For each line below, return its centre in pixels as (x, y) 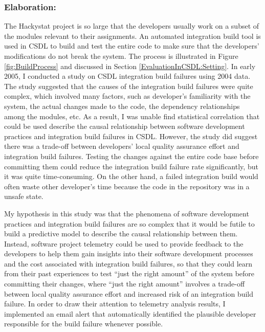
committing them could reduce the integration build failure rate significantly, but (131, 166)
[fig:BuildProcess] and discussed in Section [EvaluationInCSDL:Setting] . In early (130, 66)
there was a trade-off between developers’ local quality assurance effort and (122, 146)
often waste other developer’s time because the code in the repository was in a (127, 186)
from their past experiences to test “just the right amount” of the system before (129, 273)
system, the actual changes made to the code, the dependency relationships (122, 106)
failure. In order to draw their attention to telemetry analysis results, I (115, 304)
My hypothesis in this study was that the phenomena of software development (127, 213)
